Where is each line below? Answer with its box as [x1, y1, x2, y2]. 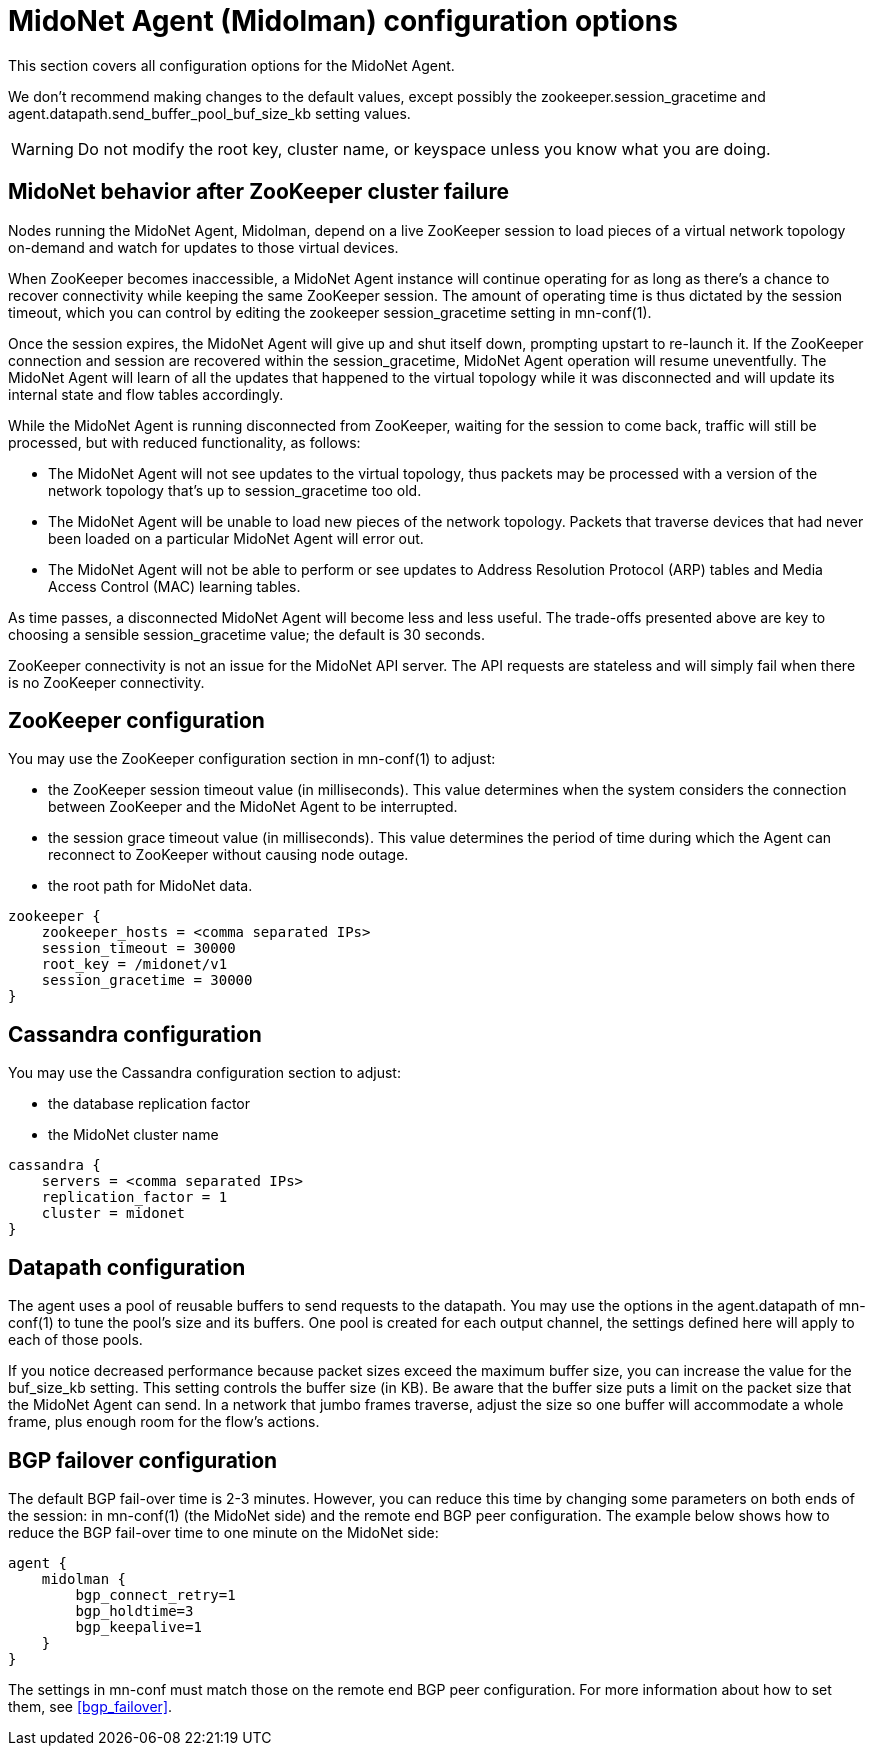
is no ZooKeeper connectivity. [8, 673, 205, 691]
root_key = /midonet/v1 [41, 956, 228, 973]
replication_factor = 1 [41, 1189, 228, 1206]
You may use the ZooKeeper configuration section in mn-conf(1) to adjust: [8, 750, 496, 768]
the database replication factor [48, 1095, 251, 1113]
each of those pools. [8, 1331, 143, 1349]
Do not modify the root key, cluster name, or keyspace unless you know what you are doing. [77, 138, 771, 159]
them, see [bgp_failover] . [8, 1697, 173, 1715]
